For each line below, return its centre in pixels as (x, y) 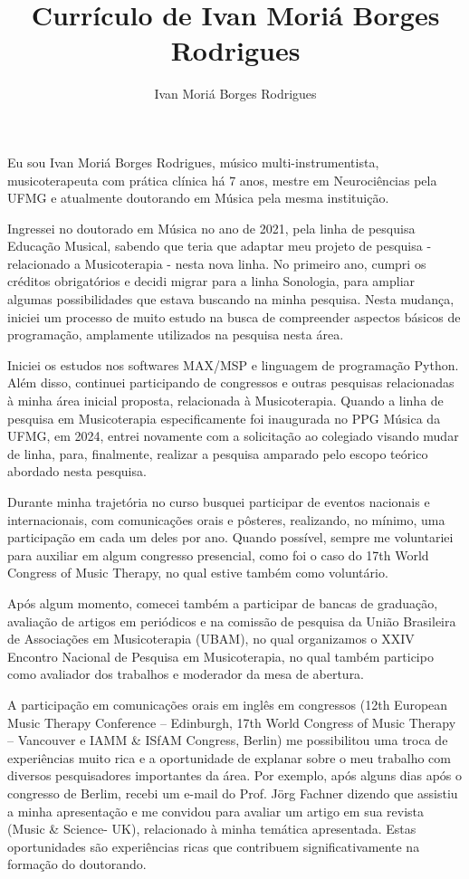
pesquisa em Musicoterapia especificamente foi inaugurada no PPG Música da (224, 418)
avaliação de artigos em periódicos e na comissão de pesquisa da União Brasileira (232, 621)
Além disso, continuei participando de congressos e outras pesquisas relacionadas (231, 382)
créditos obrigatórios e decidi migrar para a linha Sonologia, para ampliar (211, 281)
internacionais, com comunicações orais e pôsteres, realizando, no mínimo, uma (226, 519)
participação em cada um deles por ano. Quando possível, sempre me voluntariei (230, 537)
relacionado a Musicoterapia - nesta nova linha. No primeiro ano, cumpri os (217, 263)
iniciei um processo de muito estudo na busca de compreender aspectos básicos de (234, 316)
